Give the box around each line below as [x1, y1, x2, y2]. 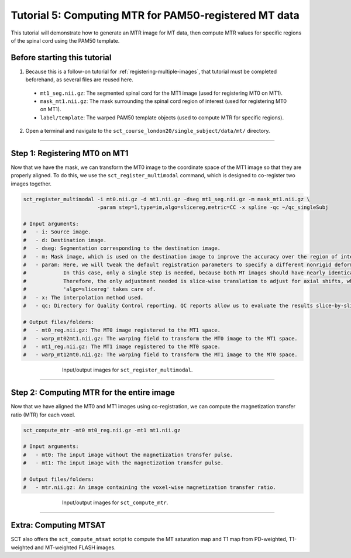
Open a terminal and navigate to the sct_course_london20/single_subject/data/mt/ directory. [25, 128, 270, 135]
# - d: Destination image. [23, 237, 107, 243]
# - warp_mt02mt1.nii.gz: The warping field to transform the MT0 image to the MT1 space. [23, 335, 298, 342]
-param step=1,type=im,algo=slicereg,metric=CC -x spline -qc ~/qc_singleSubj [97, 204, 329, 211]
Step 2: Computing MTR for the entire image [11, 388, 175, 398]
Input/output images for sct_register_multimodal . [62, 366, 193, 374]
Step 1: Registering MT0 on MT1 [11, 149, 129, 158]
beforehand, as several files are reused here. [25, 76, 134, 83]
